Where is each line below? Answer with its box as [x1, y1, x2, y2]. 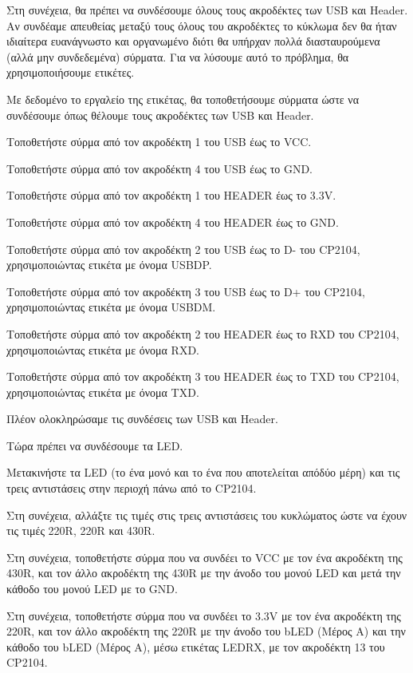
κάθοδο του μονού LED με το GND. [6, 580, 178, 597]
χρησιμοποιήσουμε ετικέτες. [6, 64, 135, 81]
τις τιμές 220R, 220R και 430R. [6, 522, 155, 539]
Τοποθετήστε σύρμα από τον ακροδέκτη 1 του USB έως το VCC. [6, 133, 312, 150]
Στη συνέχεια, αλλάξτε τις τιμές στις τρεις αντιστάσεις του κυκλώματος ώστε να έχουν [6, 506, 407, 523]
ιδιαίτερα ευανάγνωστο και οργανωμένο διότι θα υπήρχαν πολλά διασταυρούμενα [6, 33, 380, 49]
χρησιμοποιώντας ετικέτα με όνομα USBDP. [6, 256, 212, 273]
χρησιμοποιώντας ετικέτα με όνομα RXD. [6, 341, 199, 358]
